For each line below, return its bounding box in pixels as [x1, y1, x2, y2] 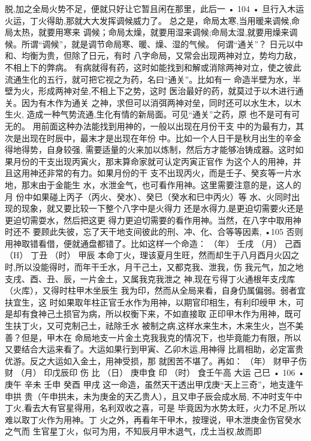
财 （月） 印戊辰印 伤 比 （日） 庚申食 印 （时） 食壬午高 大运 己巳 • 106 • [5, 366, 305, 379]
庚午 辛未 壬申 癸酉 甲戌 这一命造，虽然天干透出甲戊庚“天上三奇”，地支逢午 [5, 378, 304, 390]
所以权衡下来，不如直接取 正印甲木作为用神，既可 [105, 307, 301, 320]
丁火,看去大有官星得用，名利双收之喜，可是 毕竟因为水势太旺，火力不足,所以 [5, 401, 306, 414]
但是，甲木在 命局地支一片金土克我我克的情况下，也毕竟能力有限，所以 [21, 331, 301, 343]
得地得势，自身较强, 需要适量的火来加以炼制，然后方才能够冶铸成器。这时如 [5, 143, 304, 156]
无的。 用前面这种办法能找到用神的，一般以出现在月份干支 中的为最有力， [5, 119, 296, 132]
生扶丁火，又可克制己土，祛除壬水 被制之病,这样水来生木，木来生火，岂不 [5, 319, 295, 332]
